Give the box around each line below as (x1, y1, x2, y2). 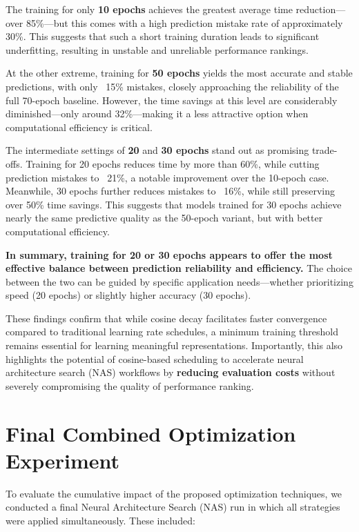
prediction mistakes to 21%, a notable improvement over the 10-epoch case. (6, 170, 329, 184)
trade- (311, 143, 338, 157)
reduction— (295, 2, 346, 16)
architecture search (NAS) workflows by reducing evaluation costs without (6, 365, 336, 380)
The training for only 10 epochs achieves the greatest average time (6, 2, 293, 16)
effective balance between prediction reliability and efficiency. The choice (6, 261, 352, 275)
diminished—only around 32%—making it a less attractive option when (6, 106, 309, 121)
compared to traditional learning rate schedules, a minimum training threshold (6, 324, 338, 339)
